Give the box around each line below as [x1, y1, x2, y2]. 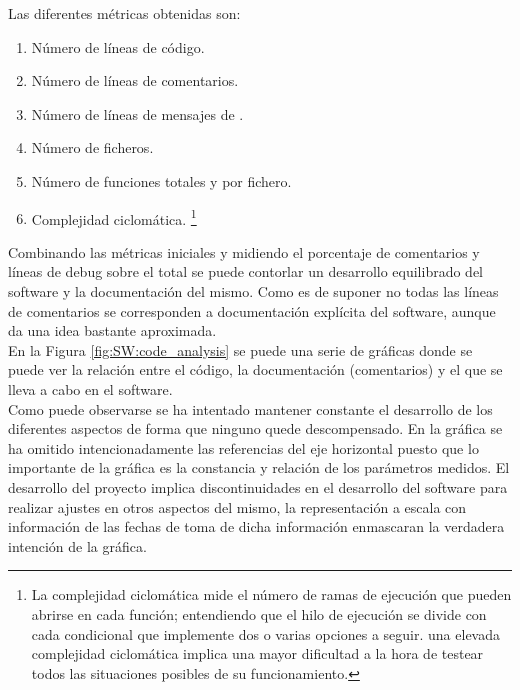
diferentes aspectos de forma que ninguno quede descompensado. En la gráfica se [8, 418, 503, 439]
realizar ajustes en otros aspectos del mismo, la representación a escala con [8, 496, 467, 517]
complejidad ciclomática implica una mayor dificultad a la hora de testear [31, 643, 484, 664]
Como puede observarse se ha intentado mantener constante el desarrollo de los [8, 398, 493, 419]
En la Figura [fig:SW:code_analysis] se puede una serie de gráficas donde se [8, 339, 473, 360]
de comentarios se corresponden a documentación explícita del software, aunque [8, 300, 496, 321]
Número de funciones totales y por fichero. [31, 170, 292, 191]
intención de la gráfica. [8, 535, 147, 556]
